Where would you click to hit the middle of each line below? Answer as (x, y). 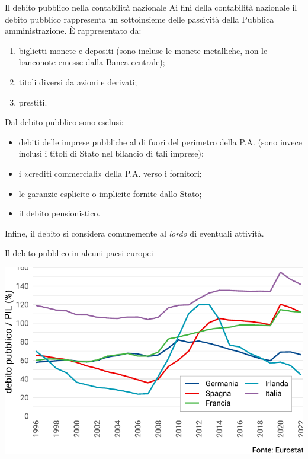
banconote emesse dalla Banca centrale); (92, 62)
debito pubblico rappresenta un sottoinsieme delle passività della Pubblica (139, 19)
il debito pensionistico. (60, 213)
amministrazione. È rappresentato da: (73, 31)
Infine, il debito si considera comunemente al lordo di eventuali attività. (134, 233)
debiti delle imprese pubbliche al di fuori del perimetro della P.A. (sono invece (160, 141)
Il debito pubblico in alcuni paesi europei (79, 253)
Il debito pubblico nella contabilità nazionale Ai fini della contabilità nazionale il (151, 7)
